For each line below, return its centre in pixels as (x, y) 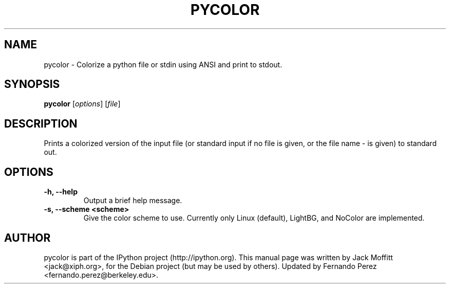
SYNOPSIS (32, 84)
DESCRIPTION (41, 123)
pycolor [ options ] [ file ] (82, 104)
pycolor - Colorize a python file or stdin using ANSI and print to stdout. (163, 64)
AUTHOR (27, 238)
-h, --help (61, 192)
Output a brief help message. (133, 201)
